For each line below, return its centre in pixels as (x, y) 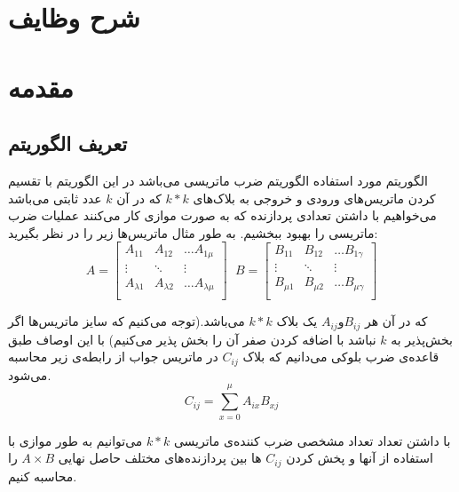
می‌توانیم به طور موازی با (75, 440)
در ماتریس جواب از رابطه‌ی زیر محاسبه (113, 357)
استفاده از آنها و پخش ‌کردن (360, 458)
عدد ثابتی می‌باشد (55, 198)
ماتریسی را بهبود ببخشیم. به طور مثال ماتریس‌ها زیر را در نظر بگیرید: (193, 232)
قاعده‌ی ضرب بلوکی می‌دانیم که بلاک (341, 357)
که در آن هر (396, 321)
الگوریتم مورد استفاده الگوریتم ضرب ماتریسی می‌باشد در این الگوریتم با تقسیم (218, 180)
